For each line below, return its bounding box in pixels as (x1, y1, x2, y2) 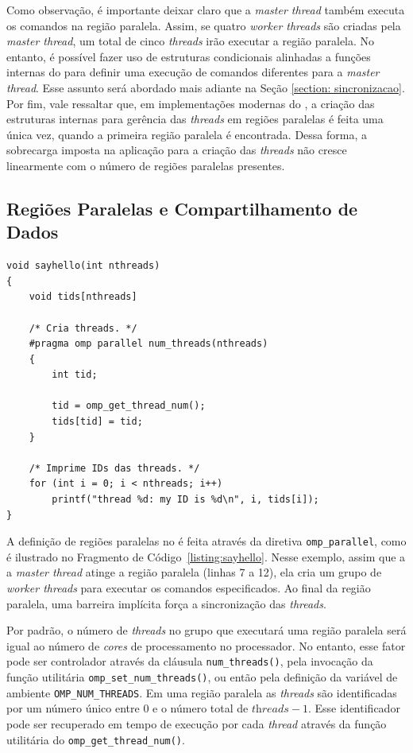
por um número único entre (6, 700, 140, 716)
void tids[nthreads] (29, 291, 137, 303)
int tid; (52, 369, 98, 381)
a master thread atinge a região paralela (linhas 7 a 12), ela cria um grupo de (6, 564, 382, 580)
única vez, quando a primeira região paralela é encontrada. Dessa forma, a (6, 126, 368, 142)
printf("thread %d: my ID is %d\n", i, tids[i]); (52, 494, 319, 506)
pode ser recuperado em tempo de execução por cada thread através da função (6, 716, 387, 732)
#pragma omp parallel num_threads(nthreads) (29, 338, 268, 350)
